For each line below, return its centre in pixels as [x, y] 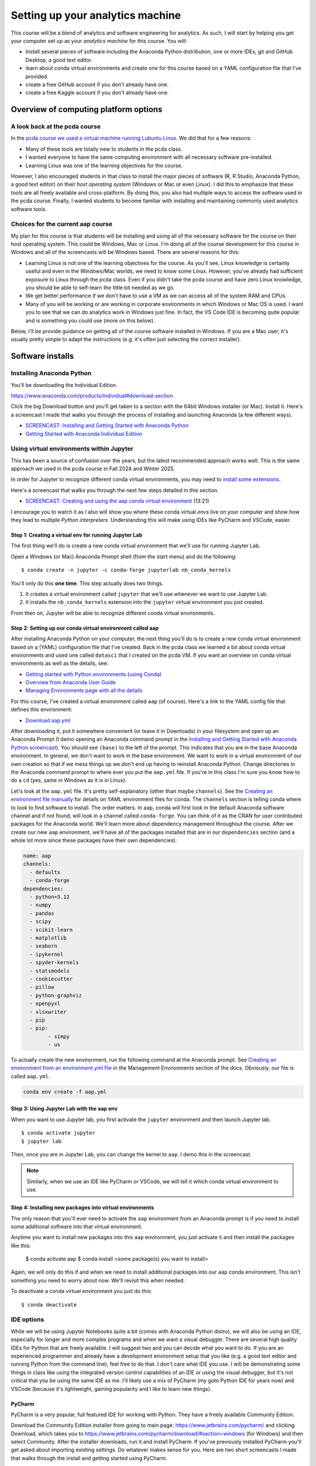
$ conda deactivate [49, 1304]
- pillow [42, 987]
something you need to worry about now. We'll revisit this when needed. [98, 1280]
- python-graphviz [56, 995]
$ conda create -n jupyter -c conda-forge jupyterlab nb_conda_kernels [126, 570]
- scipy [40, 922]
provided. [37, 76]
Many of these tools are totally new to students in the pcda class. [104, 149]
